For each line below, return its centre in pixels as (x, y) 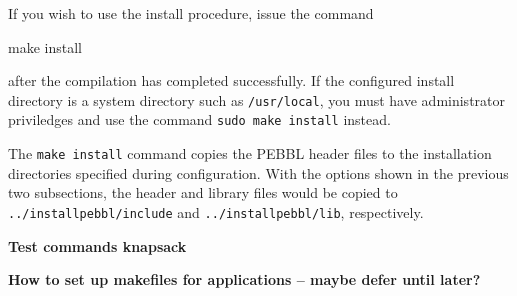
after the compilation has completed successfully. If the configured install (231, 80)
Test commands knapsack (97, 245)
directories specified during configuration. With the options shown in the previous (258, 172)
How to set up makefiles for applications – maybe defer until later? (244, 279)
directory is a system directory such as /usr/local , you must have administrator (257, 99)
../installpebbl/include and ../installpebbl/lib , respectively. (216, 211)
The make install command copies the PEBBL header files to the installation (250, 153)
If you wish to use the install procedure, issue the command (191, 13)
